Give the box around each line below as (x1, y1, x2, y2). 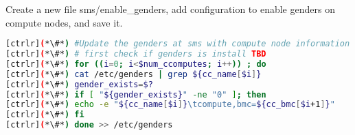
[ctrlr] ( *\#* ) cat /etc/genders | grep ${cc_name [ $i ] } (5, 69, 262, 79)
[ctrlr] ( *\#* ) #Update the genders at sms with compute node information (5, 39, 350, 49)
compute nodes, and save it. (5, 15, 123, 29)
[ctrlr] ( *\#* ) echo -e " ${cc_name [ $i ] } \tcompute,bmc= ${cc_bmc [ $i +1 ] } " (5, 100, 335, 110)
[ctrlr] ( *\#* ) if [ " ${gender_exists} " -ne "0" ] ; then (5, 89, 266, 100)
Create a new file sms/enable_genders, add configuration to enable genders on (5, 2, 335, 16)
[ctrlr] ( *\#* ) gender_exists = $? (5, 79, 153, 89)
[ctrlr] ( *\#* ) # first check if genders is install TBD (5, 49, 266, 59)
